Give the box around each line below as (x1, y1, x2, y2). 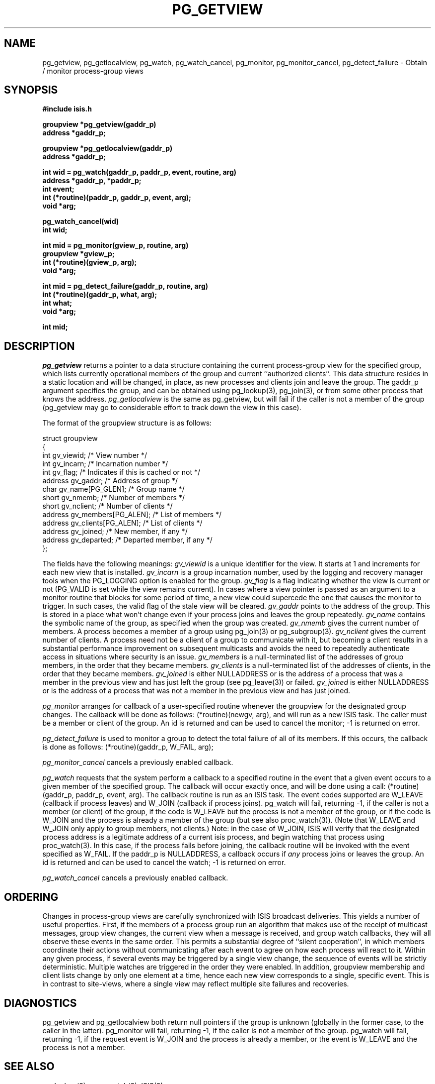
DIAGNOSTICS (4, 996, 77, 1009)
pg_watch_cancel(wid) (42, 217, 119, 226)
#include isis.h (42, 105, 92, 113)
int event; (42, 185, 74, 194)
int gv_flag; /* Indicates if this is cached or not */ (42, 468, 200, 477)
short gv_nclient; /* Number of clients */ (42, 502, 173, 511)
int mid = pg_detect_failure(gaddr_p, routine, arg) (42, 282, 209, 291)
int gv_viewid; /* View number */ (42, 451, 147, 460)
